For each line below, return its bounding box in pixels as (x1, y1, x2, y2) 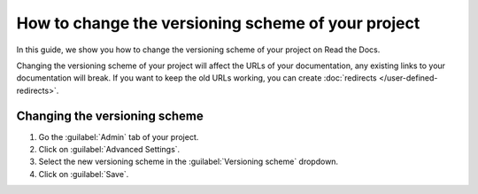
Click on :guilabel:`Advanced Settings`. (38, 144, 181, 155)
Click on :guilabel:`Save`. (38, 168, 129, 179)
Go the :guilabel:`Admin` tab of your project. (38, 131, 199, 142)
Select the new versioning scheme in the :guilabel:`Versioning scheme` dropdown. (38, 156, 339, 167)
